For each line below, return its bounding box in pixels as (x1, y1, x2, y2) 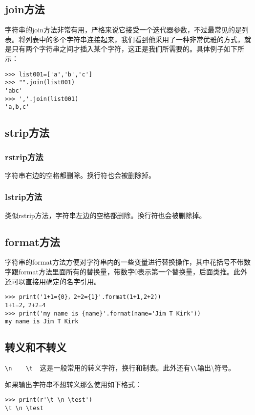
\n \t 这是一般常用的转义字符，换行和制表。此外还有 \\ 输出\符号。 (5, 363, 235, 373)
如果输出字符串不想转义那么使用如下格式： (5, 379, 142, 389)
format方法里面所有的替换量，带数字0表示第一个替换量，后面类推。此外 (18, 267, 247, 277)
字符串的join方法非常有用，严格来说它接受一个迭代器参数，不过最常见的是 (5, 24, 242, 35)
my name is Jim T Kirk (5, 318, 79, 325)
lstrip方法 (5, 191, 42, 203)
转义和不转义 (5, 340, 66, 355)
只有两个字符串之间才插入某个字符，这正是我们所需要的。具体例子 (11, 44, 224, 54)
